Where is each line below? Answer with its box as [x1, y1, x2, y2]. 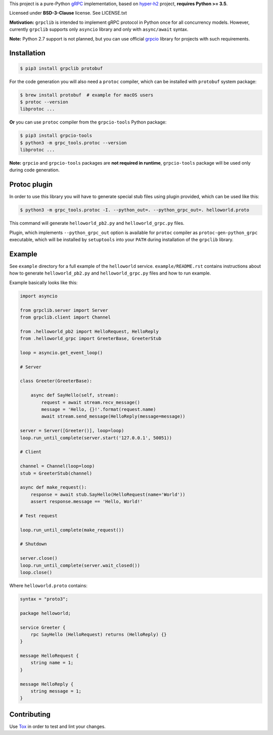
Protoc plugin [9, 180, 53, 189]
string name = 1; [30, 660, 74, 666]
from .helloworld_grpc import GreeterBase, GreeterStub [20, 336, 162, 341]
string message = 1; [30, 688, 82, 694]
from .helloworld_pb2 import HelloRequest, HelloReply [20, 328, 159, 334]
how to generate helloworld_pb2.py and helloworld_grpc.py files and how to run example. [9, 270, 211, 276]
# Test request [20, 513, 58, 519]
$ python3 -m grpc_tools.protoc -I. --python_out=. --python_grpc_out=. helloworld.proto [20, 207, 250, 213]
